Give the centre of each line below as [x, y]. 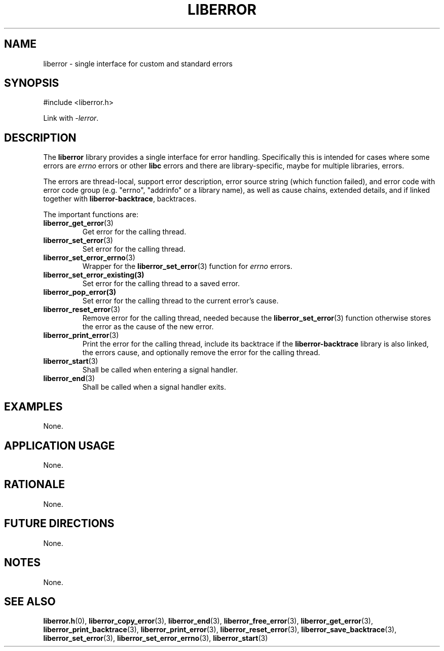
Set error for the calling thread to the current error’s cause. [180, 301]
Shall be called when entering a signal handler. [160, 370]
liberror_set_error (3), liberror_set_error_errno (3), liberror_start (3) [156, 638]
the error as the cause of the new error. [148, 327]
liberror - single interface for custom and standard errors [138, 63]
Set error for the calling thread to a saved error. [161, 284]
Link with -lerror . [71, 118]
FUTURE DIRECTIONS [59, 524]
